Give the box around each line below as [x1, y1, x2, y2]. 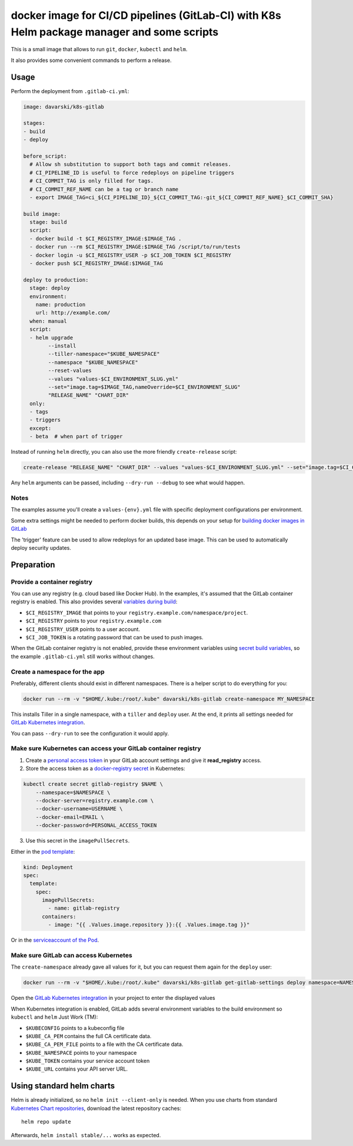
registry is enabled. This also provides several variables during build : [11, 598, 178, 605]
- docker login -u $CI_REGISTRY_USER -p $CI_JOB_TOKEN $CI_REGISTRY [29, 252, 232, 259]
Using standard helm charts [11, 1081, 115, 1091]
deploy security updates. [11, 544, 72, 551]
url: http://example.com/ [35, 309, 111, 316]
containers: [42, 913, 76, 920]
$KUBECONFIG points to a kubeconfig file [25, 1024, 125, 1031]
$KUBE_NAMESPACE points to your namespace [25, 1049, 137, 1056]
